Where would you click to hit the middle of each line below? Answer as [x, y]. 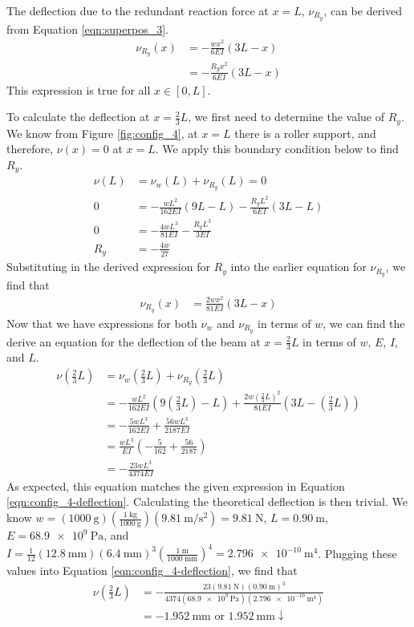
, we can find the [364, 323]
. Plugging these [357, 553]
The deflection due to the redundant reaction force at [138, 10]
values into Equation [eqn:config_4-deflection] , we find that [152, 570]
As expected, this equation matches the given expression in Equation [176, 485]
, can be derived [363, 10]
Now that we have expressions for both [102, 323]
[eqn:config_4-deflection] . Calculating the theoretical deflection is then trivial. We [207, 502]
